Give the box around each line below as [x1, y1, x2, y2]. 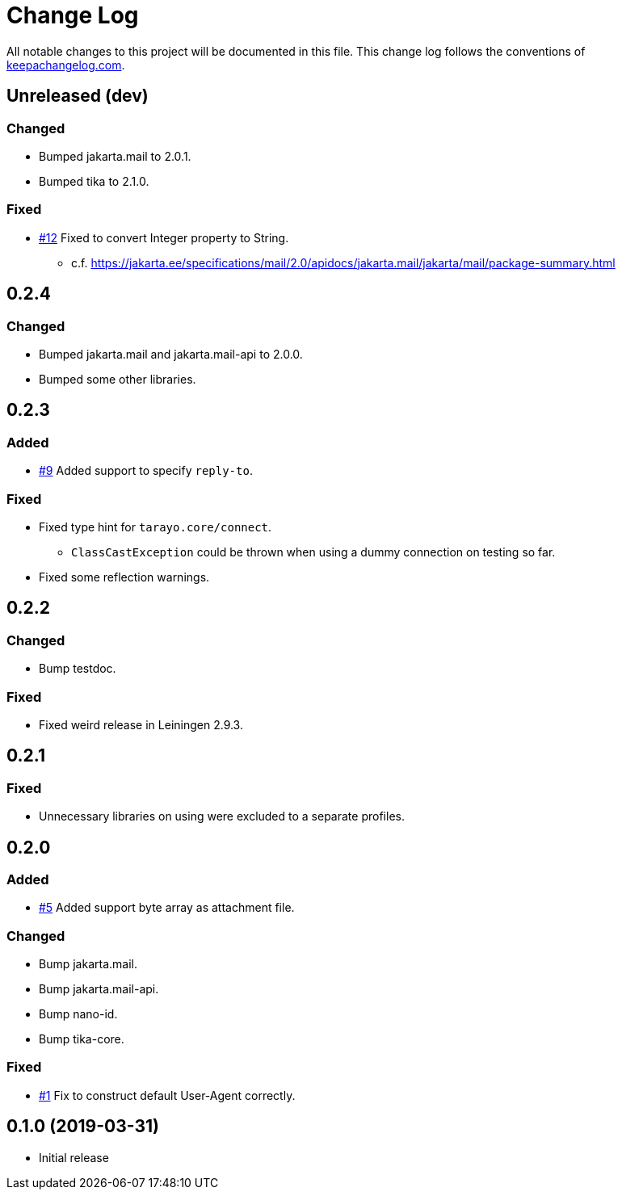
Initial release [39, 1150, 109, 1165]
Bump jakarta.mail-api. [39, 982, 159, 997]
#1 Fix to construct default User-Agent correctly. [39, 1088, 296, 1102]
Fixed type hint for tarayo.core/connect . [39, 519, 272, 534]
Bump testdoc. [39, 661, 116, 676]
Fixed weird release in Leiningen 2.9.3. [39, 717, 243, 732]
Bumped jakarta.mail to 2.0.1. [39, 149, 191, 163]
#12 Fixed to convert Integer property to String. [39, 230, 289, 245]
